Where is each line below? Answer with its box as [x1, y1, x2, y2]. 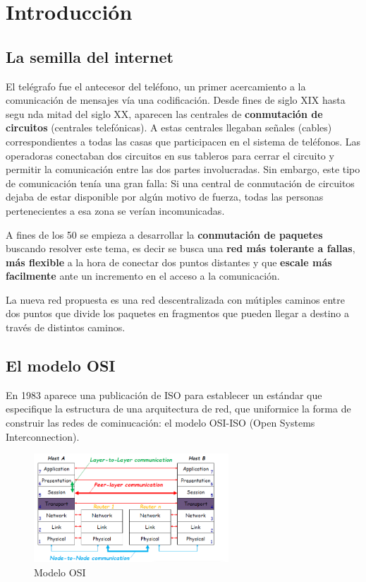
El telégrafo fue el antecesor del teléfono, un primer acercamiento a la [6, 78, 306, 93]
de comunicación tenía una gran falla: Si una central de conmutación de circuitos [6, 175, 355, 190]
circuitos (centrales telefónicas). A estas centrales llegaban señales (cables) [6, 120, 332, 135]
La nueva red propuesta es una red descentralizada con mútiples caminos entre [6, 292, 346, 307]
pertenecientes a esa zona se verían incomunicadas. [6, 203, 225, 218]
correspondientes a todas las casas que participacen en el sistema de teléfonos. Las [6, 133, 361, 148]
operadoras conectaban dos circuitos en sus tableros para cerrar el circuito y [6, 148, 334, 162]
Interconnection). [6, 429, 80, 444]
